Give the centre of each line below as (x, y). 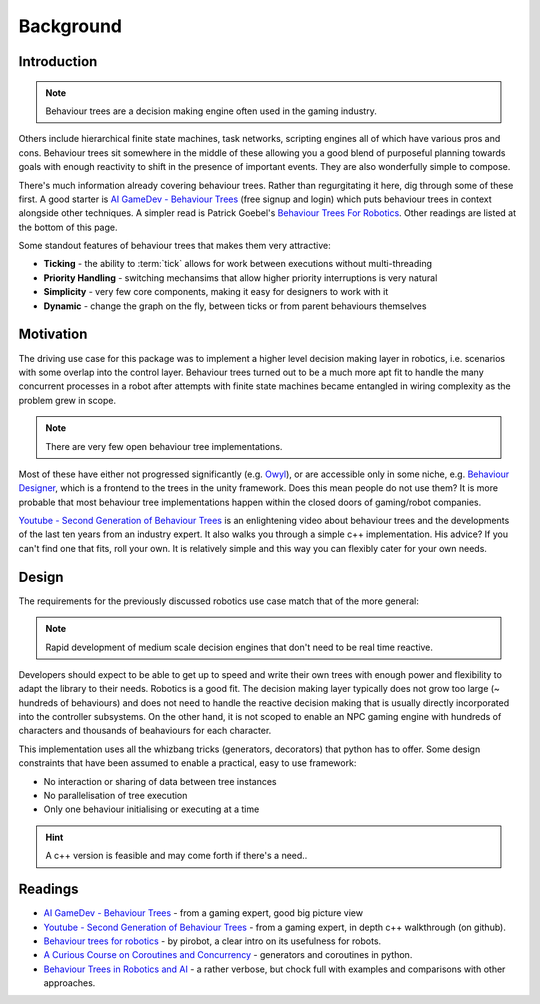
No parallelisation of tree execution (115, 796)
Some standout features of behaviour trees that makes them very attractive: (174, 246)
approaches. (69, 983)
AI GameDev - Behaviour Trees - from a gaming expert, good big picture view (203, 913)
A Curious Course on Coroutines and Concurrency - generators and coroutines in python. (228, 955)
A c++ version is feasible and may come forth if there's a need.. (176, 856)
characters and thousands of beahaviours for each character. (145, 731)
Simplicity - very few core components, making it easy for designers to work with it (216, 292)
